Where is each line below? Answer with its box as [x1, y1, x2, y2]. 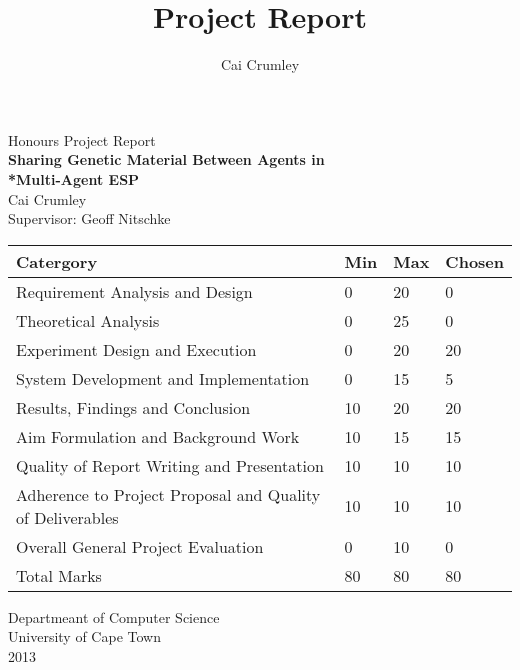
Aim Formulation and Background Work [16, 424, 300, 448]
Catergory [16, 249, 98, 273]
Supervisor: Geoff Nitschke [8, 208, 171, 229]
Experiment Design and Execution [16, 337, 257, 361]
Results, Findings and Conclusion [16, 395, 251, 419]
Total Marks [16, 563, 102, 587]
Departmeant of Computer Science [8, 606, 220, 627]
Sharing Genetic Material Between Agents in [8, 149, 325, 170]
